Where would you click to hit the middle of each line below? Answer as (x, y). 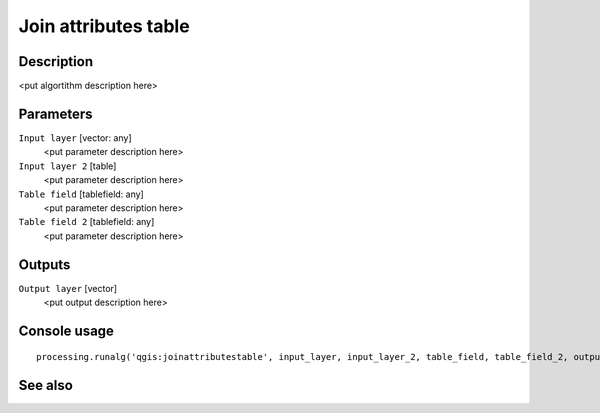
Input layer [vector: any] (75, 137)
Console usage (66, 330)
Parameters (55, 113)
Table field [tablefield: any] (81, 194)
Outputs (44, 264)
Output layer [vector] (68, 288)
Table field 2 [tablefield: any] (86, 222)
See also (46, 385)
